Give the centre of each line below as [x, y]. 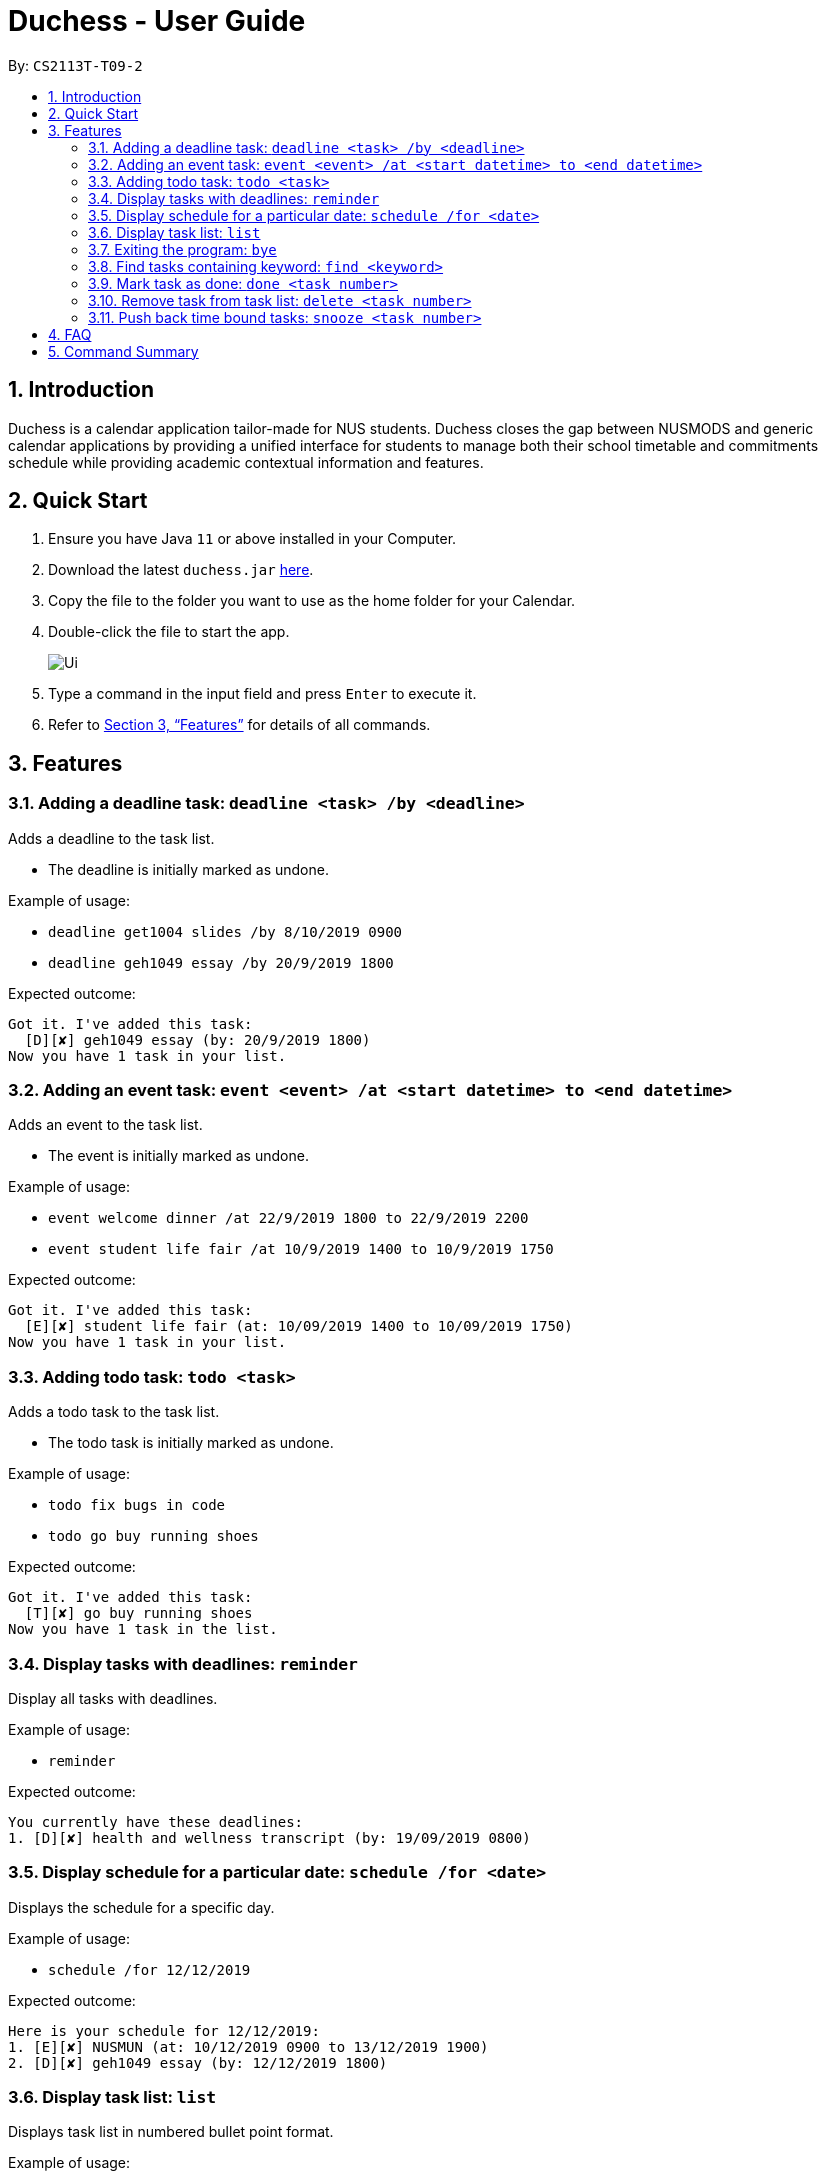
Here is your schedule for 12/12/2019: [164, 2030]
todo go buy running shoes [153, 1536]
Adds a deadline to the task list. [111, 838]
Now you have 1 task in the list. [143, 1629]
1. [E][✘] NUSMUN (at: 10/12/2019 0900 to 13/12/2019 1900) [248, 2046]
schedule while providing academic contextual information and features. [246, 462]
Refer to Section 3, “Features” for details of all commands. [239, 725]
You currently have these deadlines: [156, 1821]
